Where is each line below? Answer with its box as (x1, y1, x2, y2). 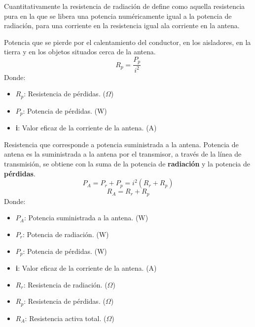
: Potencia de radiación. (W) (23, 229, 109, 239)
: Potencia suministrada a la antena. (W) (24, 212, 148, 223)
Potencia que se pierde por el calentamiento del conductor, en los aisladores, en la (4, 37, 251, 47)
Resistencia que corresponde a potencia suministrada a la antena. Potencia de (4, 139, 239, 149)
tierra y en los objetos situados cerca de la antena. (4, 46, 156, 57)
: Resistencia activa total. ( (25, 313, 107, 323)
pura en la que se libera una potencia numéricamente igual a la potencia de (4, 10, 232, 21)
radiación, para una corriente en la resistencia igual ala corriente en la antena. (4, 20, 240, 31)
